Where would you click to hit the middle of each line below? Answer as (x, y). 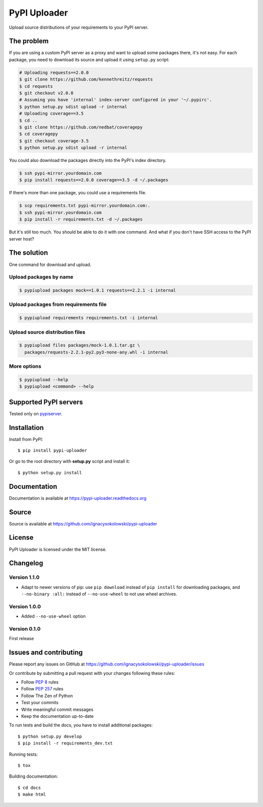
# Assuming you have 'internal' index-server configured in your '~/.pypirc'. (115, 100)
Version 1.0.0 (25, 606)
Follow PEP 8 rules (40, 682)
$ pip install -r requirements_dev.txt (65, 743)
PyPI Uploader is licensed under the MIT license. (58, 549)
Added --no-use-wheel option (54, 616)
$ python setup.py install (50, 473)
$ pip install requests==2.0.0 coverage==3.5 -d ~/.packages (94, 180)
